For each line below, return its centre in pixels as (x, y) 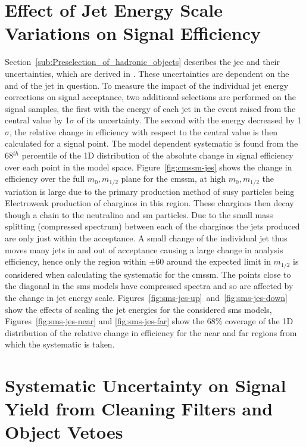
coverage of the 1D (259, 321)
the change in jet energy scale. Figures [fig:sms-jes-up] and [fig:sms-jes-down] (146, 297)
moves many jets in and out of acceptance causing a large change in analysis (144, 249)
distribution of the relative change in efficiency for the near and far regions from (151, 332)
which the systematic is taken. (60, 344)
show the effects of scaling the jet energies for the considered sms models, (138, 309)
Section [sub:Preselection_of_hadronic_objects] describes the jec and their (142, 62)
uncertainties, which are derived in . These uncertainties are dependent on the (147, 73)
